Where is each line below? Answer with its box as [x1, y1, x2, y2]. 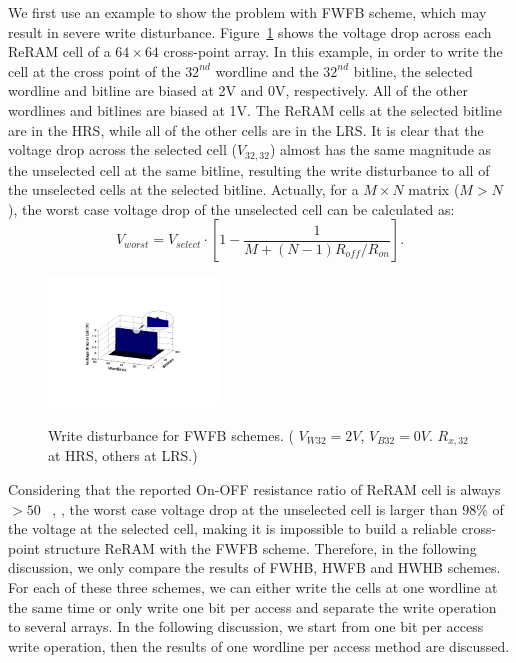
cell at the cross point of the [8, 60, 181, 81]
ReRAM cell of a [8, 41, 111, 62]
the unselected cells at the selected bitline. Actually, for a [8, 179, 359, 200]
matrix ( [408, 179, 460, 200]
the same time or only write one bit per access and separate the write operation [8, 596, 497, 617]
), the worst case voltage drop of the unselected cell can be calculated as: [8, 198, 455, 219]
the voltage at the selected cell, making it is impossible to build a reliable [8, 518, 458, 539]
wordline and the [215, 60, 319, 81]
